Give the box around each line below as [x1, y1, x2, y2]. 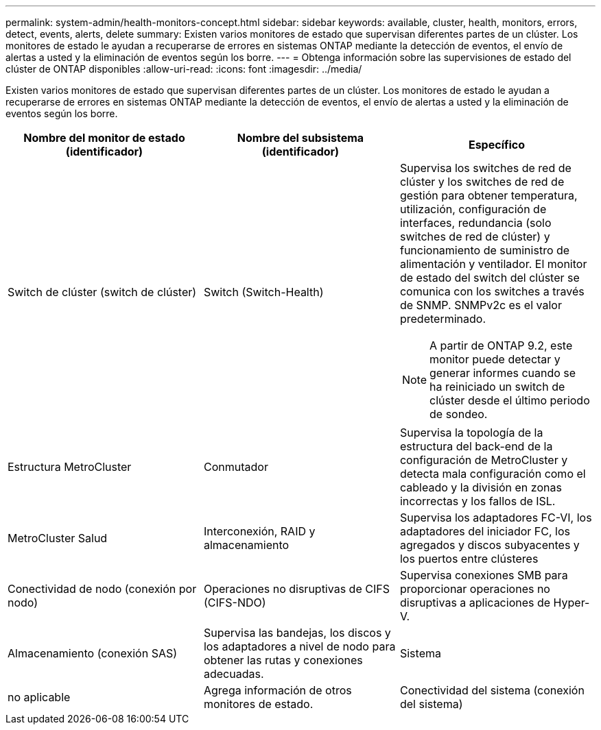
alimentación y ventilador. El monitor [399, 257, 587, 271]
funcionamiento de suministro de [399, 243, 570, 257]
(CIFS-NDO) [203, 596, 266, 609]
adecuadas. [203, 667, 264, 681]
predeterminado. [399, 312, 486, 326]
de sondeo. [429, 407, 488, 421]
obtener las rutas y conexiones [203, 653, 363, 667]
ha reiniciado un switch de [429, 380, 565, 393]
